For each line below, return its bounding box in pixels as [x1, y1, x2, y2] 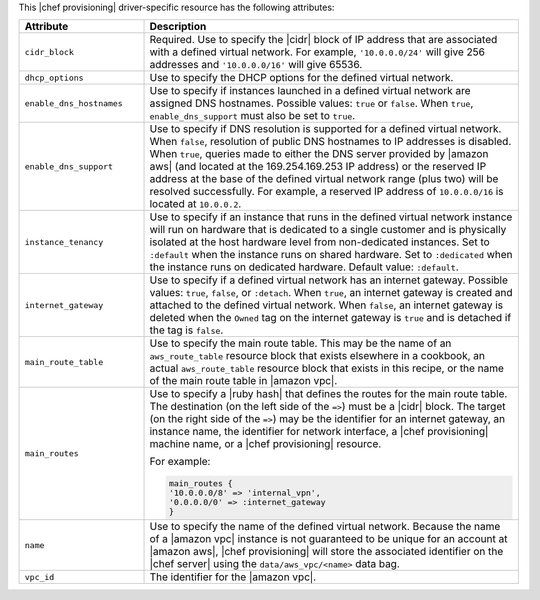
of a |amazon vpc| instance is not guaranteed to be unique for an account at [149, 532, 508, 546]
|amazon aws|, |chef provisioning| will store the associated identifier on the [149, 545, 504, 559]
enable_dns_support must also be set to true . [149, 109, 356, 123]
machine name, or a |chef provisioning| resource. [149, 437, 382, 451]
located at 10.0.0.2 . [149, 197, 242, 211]
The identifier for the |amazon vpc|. [149, 570, 317, 584]
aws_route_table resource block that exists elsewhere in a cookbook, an [149, 349, 485, 363]
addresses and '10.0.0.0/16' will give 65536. [149, 58, 363, 72]
